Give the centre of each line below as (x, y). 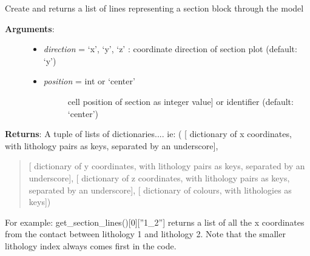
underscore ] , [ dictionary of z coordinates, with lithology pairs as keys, (159, 177)
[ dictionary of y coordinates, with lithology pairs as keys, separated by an (167, 166)
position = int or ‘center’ (89, 81)
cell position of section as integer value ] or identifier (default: (180, 101)
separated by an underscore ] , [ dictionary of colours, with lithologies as (160, 190)
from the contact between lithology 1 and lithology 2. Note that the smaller (145, 234)
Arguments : (30, 28)
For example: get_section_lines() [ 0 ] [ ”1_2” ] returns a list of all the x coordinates (155, 222)
